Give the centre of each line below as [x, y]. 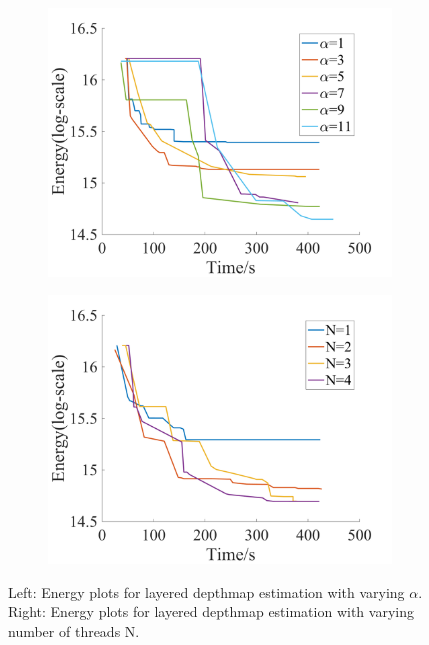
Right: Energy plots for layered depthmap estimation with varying [211, 611]
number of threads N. [74, 630]
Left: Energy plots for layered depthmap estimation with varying [206, 591]
